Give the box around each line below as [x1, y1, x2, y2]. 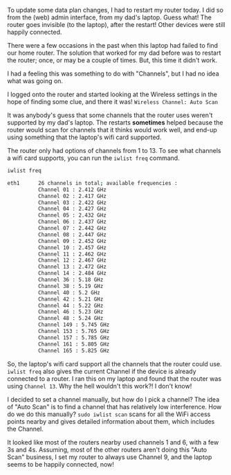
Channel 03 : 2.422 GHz [37, 199, 107, 206]
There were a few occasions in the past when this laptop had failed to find [7, 42, 219, 49]
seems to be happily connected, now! [7, 460, 114, 468]
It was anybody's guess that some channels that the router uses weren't [7, 111, 213, 119]
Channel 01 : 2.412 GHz [37, 186, 107, 193]
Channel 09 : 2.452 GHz [37, 238, 107, 244]
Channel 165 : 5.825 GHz [37, 347, 110, 354]
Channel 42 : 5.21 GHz [37, 296, 104, 303]
